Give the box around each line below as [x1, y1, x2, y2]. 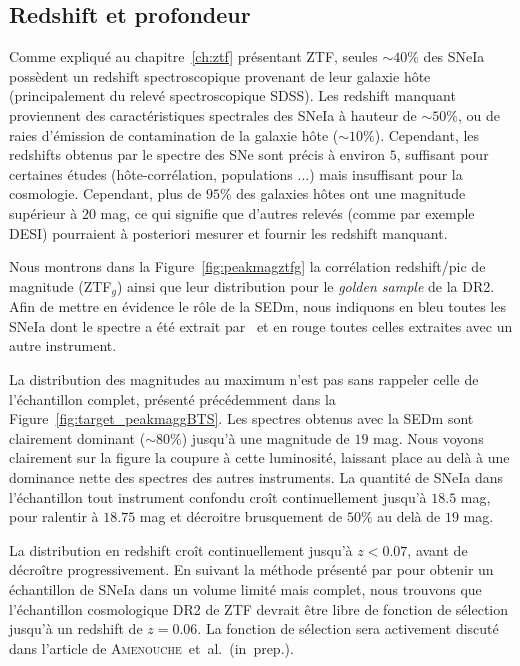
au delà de [377, 506, 441, 527]
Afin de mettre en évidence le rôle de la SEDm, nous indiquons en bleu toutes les [9, 296, 506, 317]
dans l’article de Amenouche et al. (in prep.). [9, 637, 294, 658]
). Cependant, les [374, 124, 480, 145]
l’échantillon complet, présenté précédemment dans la [9, 388, 336, 409]
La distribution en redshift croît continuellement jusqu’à [9, 539, 353, 560]
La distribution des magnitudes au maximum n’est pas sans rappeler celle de [9, 368, 479, 389]
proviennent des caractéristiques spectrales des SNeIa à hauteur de [9, 104, 417, 125]
